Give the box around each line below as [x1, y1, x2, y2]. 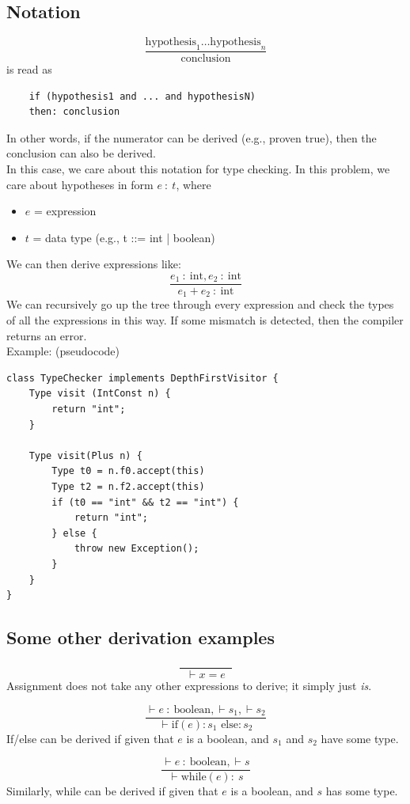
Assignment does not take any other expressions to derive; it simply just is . [6, 677, 372, 694]
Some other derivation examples [6, 625, 275, 650]
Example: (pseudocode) [6, 343, 120, 359]
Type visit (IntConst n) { [28, 388, 171, 400]
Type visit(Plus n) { [28, 449, 142, 461]
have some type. [321, 730, 399, 746]
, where [176, 176, 211, 192]
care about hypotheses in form [6, 176, 154, 192]
